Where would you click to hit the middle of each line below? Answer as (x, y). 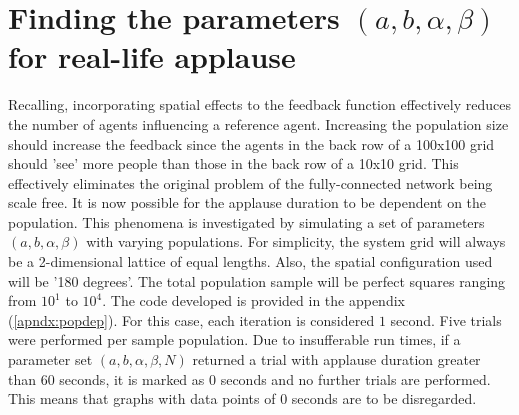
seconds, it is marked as (132, 378)
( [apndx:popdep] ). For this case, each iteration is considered (191, 319)
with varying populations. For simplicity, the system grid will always (296, 241)
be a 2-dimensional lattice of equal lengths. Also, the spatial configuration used (250, 261)
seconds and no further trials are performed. (355, 378)
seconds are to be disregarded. (384, 398)
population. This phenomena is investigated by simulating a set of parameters (246, 221)
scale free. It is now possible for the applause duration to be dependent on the (247, 202)
